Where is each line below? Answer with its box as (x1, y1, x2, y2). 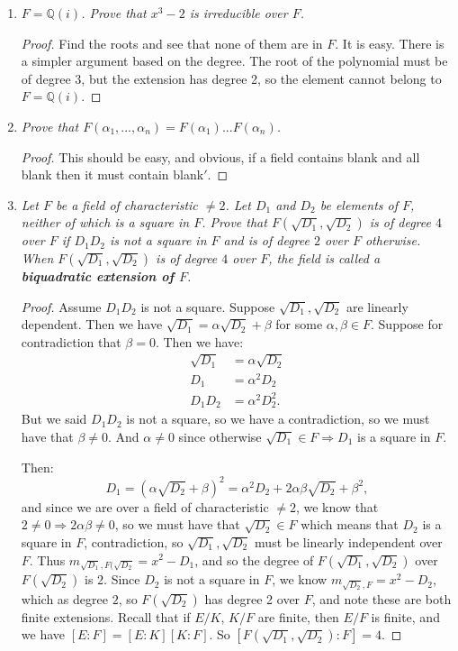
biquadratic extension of (21, 266, 175, 285)
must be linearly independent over (255, 532, 443, 551)
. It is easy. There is (335, 33, 445, 52)
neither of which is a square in (21, 213, 190, 232)
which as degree (21, 589, 108, 608)
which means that (301, 515, 399, 534)
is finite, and (371, 607, 440, 626)
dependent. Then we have (21, 315, 163, 334)
